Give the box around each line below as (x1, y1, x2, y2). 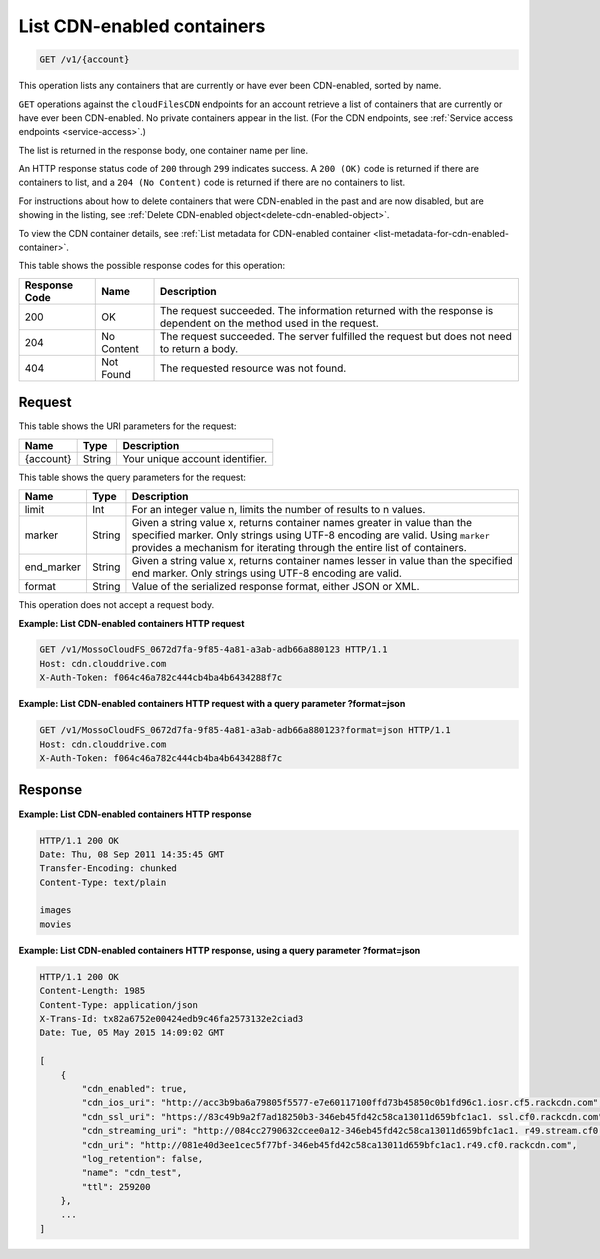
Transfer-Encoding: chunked (39, 863, 177, 874)
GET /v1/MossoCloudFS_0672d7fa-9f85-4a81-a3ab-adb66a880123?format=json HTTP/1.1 (39, 725, 452, 736)
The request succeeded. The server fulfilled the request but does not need (159, 329, 512, 343)
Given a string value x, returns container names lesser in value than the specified (131, 554, 513, 568)
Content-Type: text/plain (39, 876, 167, 888)
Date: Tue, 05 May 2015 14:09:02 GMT (39, 1027, 225, 1039)
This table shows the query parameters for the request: (18, 471, 247, 483)
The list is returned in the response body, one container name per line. (18, 144, 309, 156)
